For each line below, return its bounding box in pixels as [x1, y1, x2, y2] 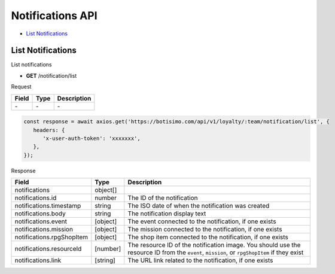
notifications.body [14, 209, 66, 218]
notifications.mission [14, 225, 73, 233]
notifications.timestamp [14, 202, 81, 210]
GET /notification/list [26, 72, 77, 79]
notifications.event [14, 217, 67, 226]
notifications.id [14, 194, 57, 202]
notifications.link [14, 256, 62, 264]
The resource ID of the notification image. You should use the [127, 241, 301, 249]
